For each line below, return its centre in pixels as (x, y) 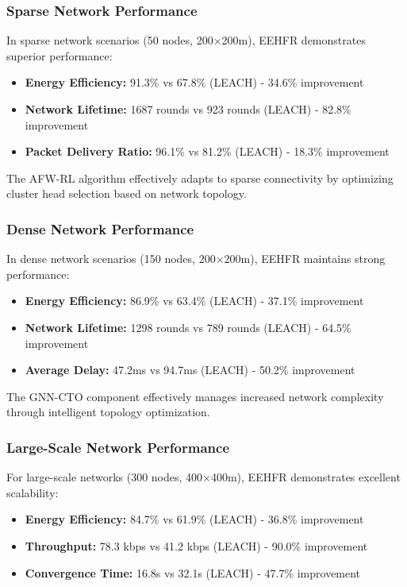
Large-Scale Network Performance (118, 447)
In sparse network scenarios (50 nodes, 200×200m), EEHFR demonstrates (186, 40)
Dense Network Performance (100, 228)
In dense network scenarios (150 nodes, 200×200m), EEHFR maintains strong (196, 259)
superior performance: (60, 55)
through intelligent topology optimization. (108, 412)
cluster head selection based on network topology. (127, 193)
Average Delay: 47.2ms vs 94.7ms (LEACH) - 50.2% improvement (190, 370)
